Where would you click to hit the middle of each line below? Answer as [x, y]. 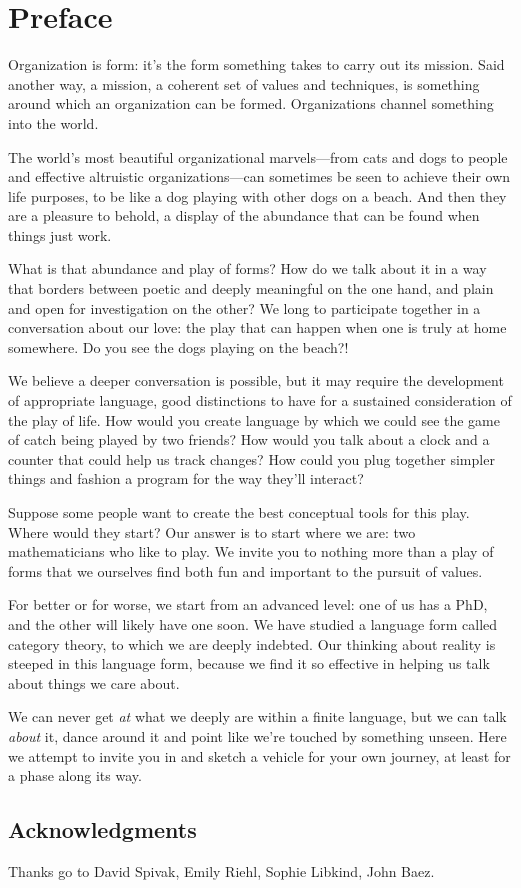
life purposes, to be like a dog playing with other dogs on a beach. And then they [257, 195]
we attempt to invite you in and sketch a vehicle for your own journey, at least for [259, 755]
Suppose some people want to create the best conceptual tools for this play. [239, 512]
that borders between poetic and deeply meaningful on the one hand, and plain [251, 288]
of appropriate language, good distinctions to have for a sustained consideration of [260, 400]
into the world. [53, 122]
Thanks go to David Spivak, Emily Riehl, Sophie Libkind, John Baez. [221, 870]
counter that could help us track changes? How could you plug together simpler [251, 458]
